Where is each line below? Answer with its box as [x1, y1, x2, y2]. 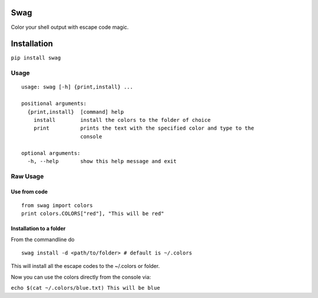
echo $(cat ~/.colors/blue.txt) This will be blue [11, 284, 160, 292]
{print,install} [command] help [27, 108, 124, 115]
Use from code [11, 188, 48, 196]
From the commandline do [11, 236, 75, 243]
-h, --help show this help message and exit [27, 158, 177, 164]
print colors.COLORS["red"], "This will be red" [21, 210, 164, 217]
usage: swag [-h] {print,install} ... [21, 84, 134, 91]
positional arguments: [21, 100, 87, 107]
